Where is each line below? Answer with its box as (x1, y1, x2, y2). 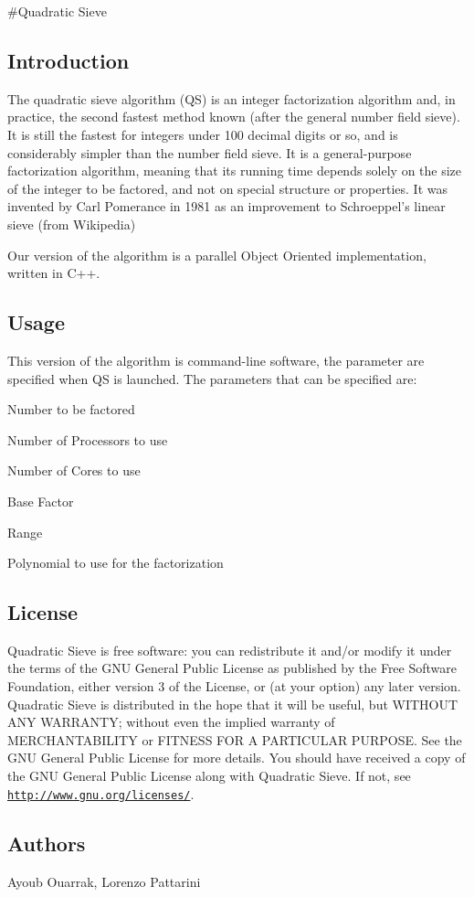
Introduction (7, 46, 130, 74)
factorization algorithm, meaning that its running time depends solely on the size (7, 161, 462, 180)
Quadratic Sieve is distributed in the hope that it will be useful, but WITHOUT (7, 694, 458, 713)
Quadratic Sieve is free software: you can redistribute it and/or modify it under (7, 640, 452, 659)
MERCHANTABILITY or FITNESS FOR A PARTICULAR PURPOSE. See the (7, 730, 462, 749)
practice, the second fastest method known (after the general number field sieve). (7, 107, 460, 126)
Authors (7, 828, 86, 857)
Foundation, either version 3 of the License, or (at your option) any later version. (7, 677, 461, 696)
